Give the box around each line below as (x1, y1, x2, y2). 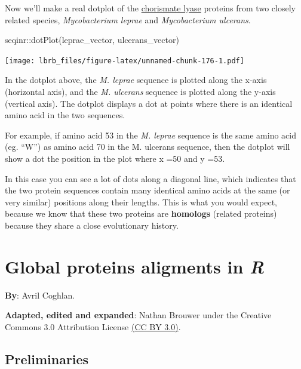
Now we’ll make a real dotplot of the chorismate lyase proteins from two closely (5, 2, 296, 14)
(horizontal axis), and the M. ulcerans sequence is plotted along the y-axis (5, 85, 276, 98)
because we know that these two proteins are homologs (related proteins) (5, 207, 277, 220)
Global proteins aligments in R (5, 254, 265, 279)
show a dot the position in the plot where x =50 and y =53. (5, 152, 225, 164)
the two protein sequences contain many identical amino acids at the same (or (5, 184, 290, 196)
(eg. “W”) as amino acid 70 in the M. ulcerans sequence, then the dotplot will (5, 140, 290, 153)
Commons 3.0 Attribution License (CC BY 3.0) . (5, 320, 181, 333)
